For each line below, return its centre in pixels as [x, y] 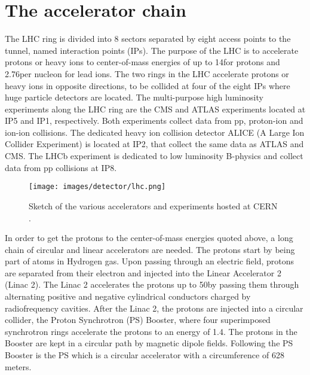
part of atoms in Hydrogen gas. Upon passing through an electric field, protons [150, 261]
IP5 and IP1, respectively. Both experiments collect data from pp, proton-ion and [154, 121]
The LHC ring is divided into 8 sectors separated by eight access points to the [148, 39]
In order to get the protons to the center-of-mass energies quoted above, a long [149, 238]
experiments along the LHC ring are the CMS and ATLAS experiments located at [155, 109]
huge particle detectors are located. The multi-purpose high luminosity [134, 97]
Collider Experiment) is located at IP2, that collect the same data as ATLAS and [154, 144]
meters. [18, 366]
